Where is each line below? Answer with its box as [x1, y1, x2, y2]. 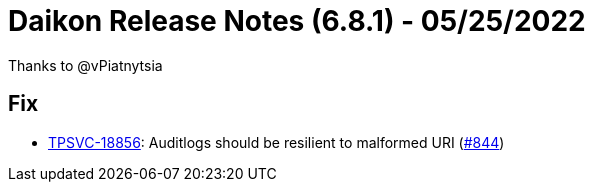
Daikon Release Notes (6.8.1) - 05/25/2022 [8, 4, 586, 38]
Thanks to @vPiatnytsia [8, 56, 163, 74]
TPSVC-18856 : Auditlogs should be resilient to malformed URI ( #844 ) [48, 133, 505, 151]
